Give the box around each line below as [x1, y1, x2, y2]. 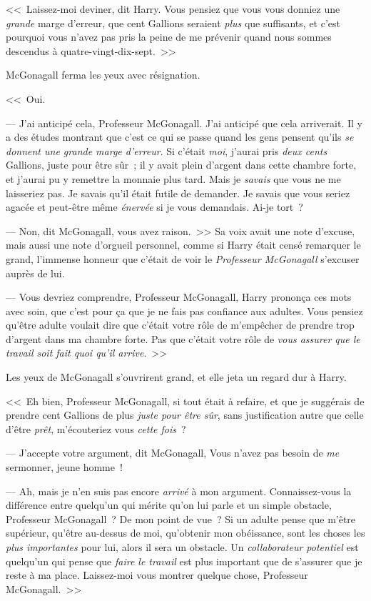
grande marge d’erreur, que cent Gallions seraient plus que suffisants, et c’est [6, 15, 340, 30]
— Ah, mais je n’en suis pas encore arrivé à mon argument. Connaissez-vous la [6, 483, 352, 498]
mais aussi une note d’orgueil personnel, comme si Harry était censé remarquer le [6, 237, 361, 252]
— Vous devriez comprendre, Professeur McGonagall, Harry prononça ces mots [6, 289, 352, 304]
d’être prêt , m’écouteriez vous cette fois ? [6, 421, 186, 436]
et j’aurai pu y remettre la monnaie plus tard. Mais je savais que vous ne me [6, 171, 341, 186]
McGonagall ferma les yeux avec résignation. [6, 67, 200, 82]
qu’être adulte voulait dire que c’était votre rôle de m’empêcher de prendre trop [6, 317, 355, 332]
